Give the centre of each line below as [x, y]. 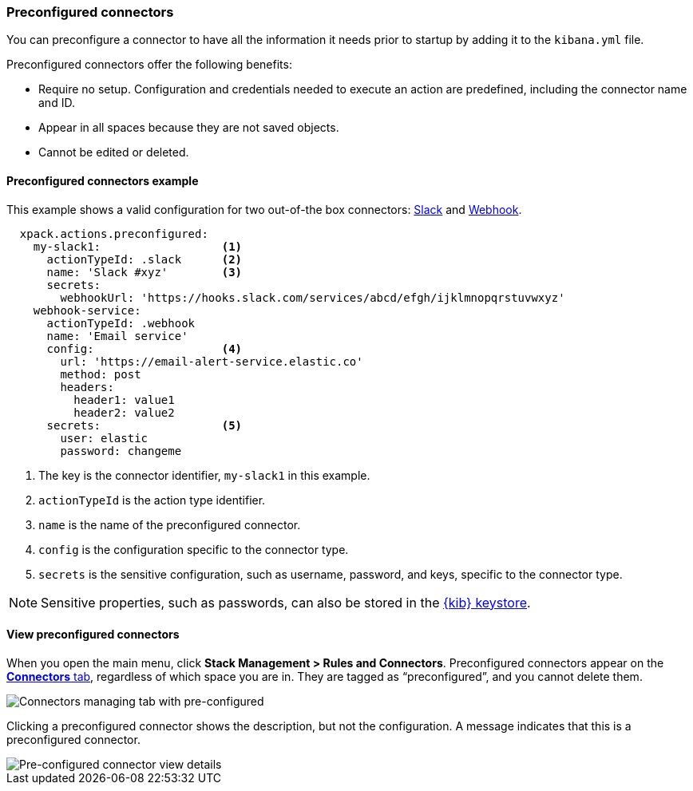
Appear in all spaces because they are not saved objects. [189, 128]
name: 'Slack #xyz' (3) [145, 272]
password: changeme [121, 451]
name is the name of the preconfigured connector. [170, 524]
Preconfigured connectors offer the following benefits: [149, 65]
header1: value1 [124, 399]
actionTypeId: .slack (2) [145, 259]
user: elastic [104, 438]
